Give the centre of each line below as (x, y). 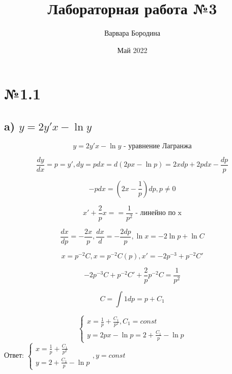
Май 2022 (132, 50)
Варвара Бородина (132, 33)
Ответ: (14, 355)
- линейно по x (158, 213)
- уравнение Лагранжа (158, 146)
